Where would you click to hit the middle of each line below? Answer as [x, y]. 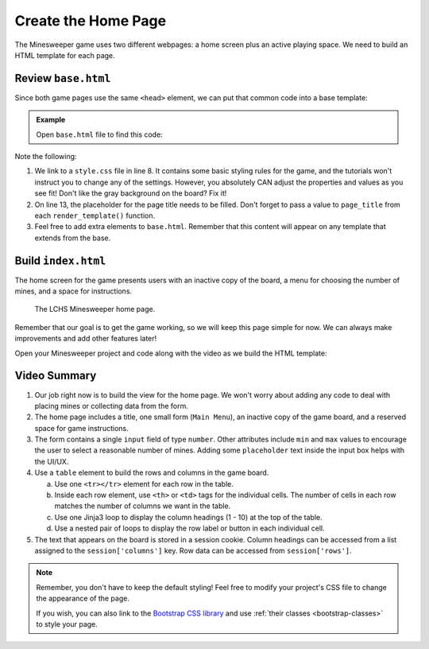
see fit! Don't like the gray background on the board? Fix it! [131, 193]
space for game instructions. [81, 428]
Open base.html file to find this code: [99, 134]
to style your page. [67, 624]
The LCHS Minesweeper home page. [95, 309]
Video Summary [56, 376]
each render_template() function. [95, 216]
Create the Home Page [91, 21]
